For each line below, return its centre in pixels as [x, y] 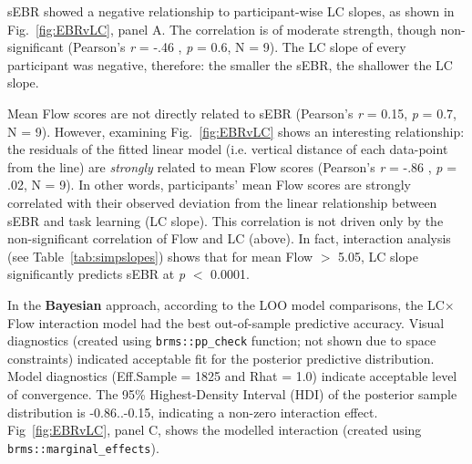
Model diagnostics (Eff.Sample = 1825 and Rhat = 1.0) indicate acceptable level [232, 376]
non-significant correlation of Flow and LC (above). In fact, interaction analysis [229, 238]
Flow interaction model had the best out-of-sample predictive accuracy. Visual [226, 322]
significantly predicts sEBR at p [97, 274]
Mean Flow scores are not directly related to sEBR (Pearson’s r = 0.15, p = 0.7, [232, 113]
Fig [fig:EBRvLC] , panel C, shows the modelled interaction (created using [215, 430]
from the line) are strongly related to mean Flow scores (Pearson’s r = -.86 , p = [232, 166]
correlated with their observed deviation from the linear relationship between [222, 202]
